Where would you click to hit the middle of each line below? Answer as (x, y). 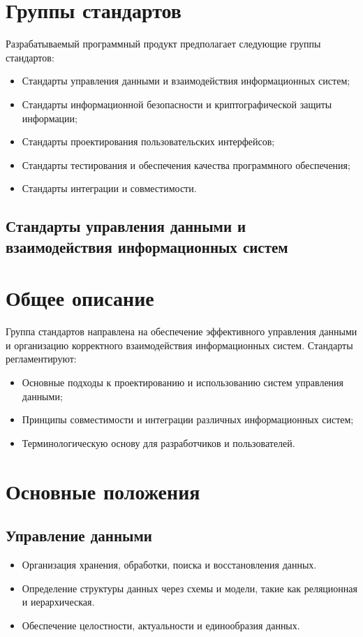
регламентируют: (41, 359)
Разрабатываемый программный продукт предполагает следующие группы (163, 44)
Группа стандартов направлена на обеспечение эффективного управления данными (181, 331)
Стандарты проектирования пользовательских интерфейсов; (148, 141)
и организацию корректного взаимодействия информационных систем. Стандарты (179, 345)
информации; (50, 118)
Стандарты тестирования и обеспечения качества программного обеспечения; (186, 164)
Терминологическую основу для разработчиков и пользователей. (158, 442)
